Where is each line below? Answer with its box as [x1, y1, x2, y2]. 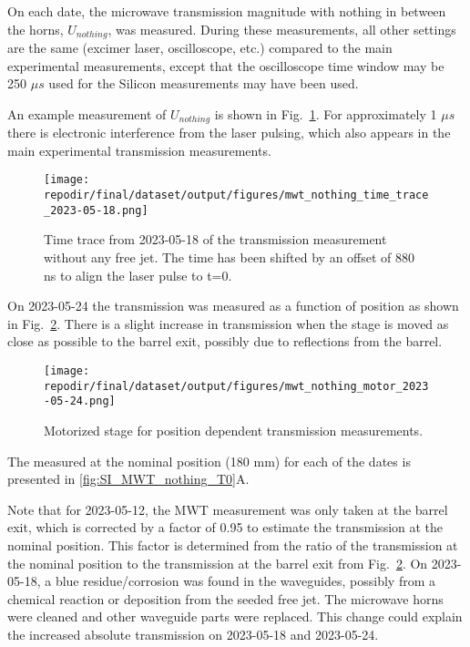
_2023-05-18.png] [44, 203, 148, 217]
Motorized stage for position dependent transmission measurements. [44, 420, 424, 439]
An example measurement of [7, 104, 167, 123]
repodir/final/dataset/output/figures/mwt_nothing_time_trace [44, 189, 429, 202]
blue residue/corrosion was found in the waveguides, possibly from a [55, 571, 436, 591]
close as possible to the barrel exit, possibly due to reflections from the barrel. [7, 332, 443, 351]
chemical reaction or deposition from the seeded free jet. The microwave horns [7, 589, 444, 608]
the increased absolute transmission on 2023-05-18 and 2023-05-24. [7, 624, 379, 643]
